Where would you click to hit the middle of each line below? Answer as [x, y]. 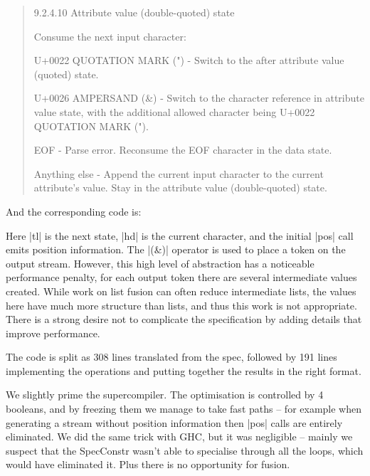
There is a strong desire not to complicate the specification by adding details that [184, 319]
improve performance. [53, 333]
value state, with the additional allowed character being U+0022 [174, 111]
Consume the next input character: [110, 36]
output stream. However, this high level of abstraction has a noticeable [160, 263]
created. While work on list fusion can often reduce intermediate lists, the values [181, 291]
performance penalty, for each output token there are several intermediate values [181, 277]
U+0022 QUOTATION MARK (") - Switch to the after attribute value [189, 60]
